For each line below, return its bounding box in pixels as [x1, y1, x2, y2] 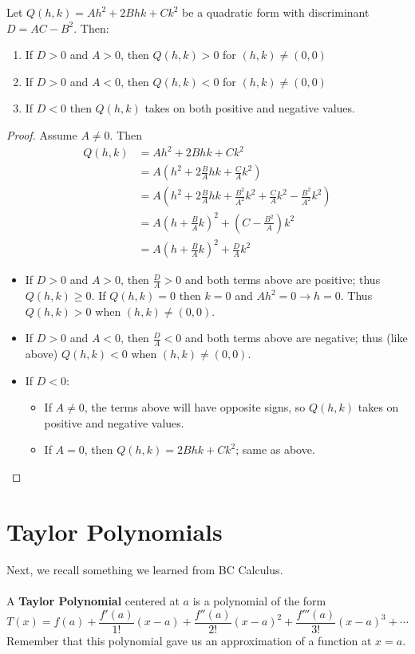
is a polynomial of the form [192, 592, 326, 609]
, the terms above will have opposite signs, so [84, 399, 306, 416]
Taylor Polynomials [6, 514, 223, 547]
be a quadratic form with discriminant [182, 4, 370, 20]
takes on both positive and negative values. [144, 100, 355, 116]
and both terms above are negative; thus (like [185, 329, 408, 346]
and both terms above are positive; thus [185, 271, 381, 288]
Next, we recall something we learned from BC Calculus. [6, 561, 283, 577]
